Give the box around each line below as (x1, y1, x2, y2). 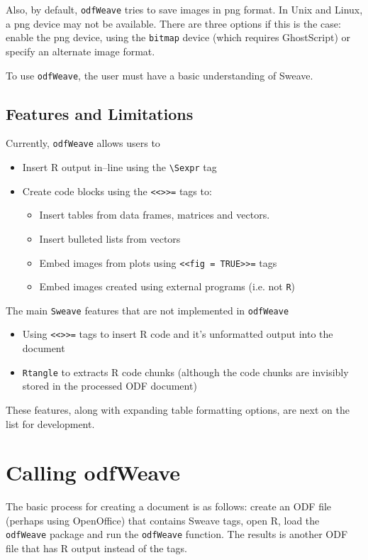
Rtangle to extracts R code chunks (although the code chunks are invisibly (22, 364, 349, 379)
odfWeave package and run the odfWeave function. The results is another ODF (6, 527, 348, 542)
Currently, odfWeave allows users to (6, 136, 160, 150)
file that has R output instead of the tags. (6, 541, 187, 556)
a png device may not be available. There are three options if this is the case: (6, 16, 341, 31)
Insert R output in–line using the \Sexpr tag (22, 160, 217, 175)
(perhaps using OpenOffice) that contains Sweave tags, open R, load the (6, 512, 320, 527)
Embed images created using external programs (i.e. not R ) (39, 279, 296, 294)
